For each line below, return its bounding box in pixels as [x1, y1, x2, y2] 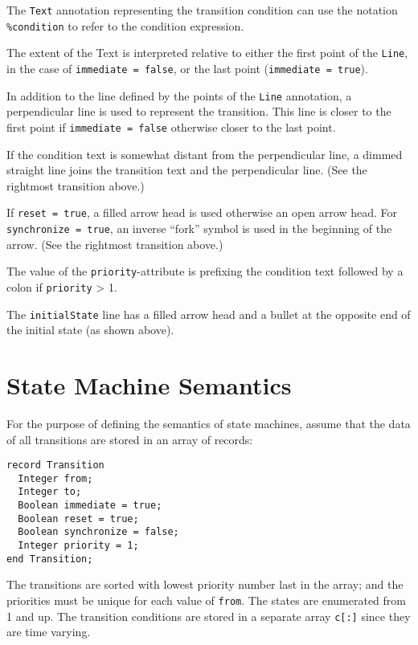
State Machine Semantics [6, 368, 292, 401]
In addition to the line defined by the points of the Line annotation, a [6, 87, 352, 104]
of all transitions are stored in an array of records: [6, 431, 253, 447]
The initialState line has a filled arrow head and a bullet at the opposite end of [6, 305, 411, 322]
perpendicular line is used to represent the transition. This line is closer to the [6, 103, 391, 120]
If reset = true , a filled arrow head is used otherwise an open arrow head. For [6, 204, 397, 221]
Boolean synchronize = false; [18, 526, 179, 538]
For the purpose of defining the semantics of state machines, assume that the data [6, 414, 411, 431]
